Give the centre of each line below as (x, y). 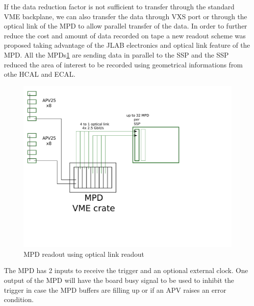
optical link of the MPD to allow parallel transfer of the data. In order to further (126, 26)
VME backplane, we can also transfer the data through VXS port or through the (126, 16)
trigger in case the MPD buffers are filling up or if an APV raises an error (115, 290)
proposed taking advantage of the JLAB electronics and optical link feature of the (127, 45)
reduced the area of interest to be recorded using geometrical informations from (124, 64)
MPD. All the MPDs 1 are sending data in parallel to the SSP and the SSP (116, 54)
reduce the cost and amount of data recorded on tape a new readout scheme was (125, 35)
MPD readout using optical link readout (84, 254)
